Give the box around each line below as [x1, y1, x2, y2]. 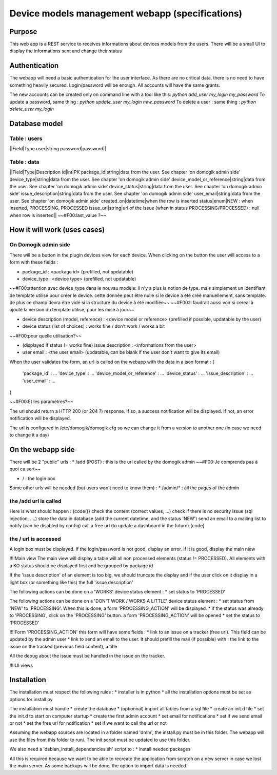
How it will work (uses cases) [9, 226, 105, 234]
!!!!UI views [9, 662, 33, 668]
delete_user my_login [9, 106, 54, 112]
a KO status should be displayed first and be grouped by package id [9, 562, 153, 569]
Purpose [9, 27, 37, 36]
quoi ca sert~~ [9, 466, 41, 472]
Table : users [9, 135, 43, 142]
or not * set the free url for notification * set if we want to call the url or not [9, 720, 167, 726]
